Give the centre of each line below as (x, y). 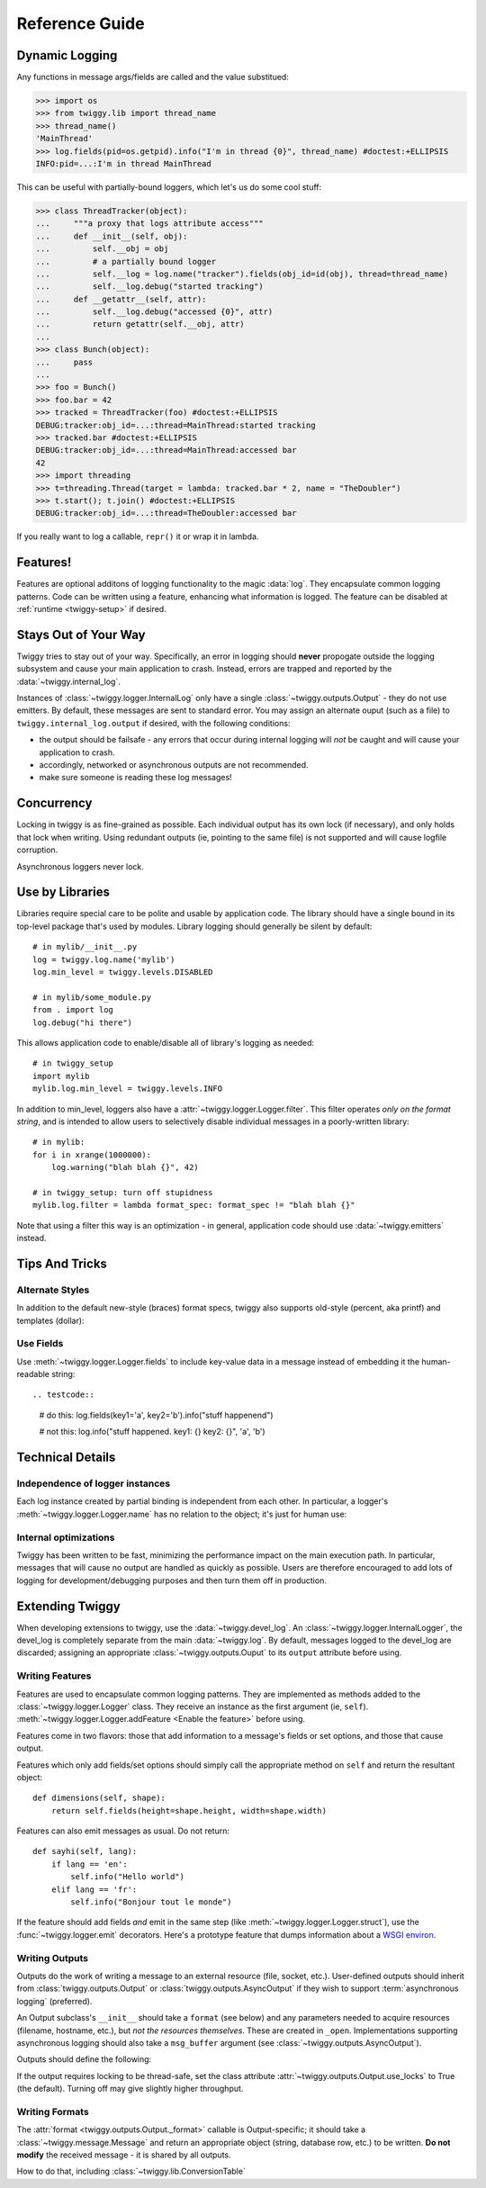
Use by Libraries (63, 892)
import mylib (61, 1076)
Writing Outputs (53, 1958)
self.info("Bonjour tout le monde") (152, 1902)
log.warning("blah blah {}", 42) (125, 1167)
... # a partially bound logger (126, 261)
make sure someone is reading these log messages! (136, 778)
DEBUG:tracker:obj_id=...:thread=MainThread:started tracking (175, 425)
